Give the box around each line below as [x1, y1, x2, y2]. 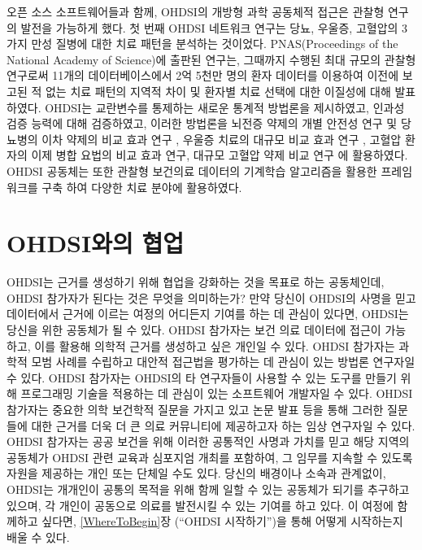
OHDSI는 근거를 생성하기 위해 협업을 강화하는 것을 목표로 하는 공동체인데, [7, 273, 385, 290]
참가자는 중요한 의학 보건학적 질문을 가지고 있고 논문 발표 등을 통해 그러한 [7, 401, 384, 417]
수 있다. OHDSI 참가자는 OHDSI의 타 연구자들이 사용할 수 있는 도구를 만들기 [7, 369, 397, 386]
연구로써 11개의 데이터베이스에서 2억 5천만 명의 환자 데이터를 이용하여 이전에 [7, 67, 399, 84]
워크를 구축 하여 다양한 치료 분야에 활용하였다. [7, 178, 242, 195]
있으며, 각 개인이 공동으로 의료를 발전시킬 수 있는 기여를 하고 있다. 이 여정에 [7, 496, 394, 513]
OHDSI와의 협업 [7, 226, 184, 260]
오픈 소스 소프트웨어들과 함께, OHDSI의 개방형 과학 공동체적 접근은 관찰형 [7, 3, 385, 20]
